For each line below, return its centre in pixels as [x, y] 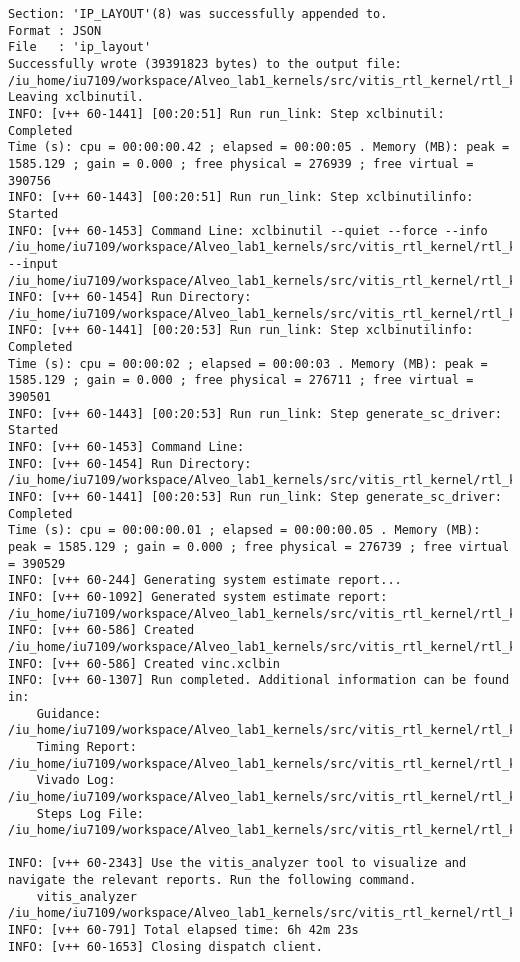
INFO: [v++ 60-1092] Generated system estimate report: [198, 596]
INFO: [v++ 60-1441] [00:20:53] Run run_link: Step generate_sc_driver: [255, 497]
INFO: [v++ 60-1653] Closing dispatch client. [165, 946]
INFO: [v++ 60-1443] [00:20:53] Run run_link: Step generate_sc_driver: [255, 413]
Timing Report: [86, 746]
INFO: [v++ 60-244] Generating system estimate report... [205, 580]
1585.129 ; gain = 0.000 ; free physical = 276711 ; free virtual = [241, 380]
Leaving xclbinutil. [76, 97]
